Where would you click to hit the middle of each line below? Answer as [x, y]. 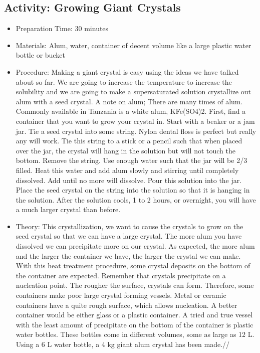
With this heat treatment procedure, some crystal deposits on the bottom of [133, 266]
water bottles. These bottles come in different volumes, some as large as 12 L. [135, 334]
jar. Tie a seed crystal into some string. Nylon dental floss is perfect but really [136, 131]
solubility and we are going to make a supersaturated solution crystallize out [133, 92]
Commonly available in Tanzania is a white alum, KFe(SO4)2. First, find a [131, 111]
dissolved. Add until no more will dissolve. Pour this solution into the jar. [129, 180]
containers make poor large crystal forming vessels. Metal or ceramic [121, 295]
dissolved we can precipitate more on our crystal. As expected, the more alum [135, 246]
